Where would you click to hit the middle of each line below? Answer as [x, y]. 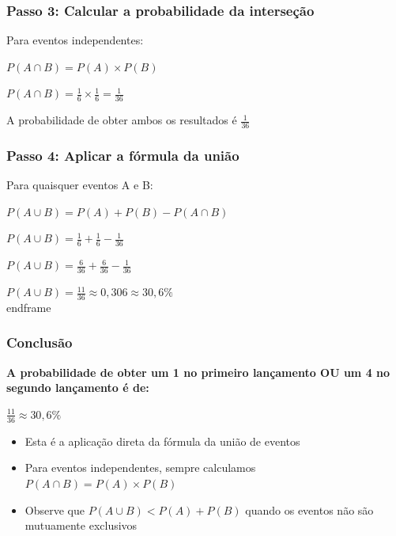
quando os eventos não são [309, 509]
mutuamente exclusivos [81, 525]
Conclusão [40, 342]
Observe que [55, 509]
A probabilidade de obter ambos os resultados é [122, 120]
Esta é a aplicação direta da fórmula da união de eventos [162, 441]
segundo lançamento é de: [78, 388]
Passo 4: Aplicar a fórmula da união [123, 155]
